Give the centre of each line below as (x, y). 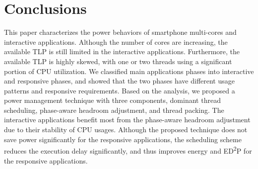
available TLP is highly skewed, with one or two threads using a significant (118, 61)
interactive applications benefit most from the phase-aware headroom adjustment (127, 120)
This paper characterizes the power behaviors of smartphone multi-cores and (120, 32)
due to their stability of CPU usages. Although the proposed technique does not (126, 129)
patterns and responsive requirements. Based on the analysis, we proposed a (120, 90)
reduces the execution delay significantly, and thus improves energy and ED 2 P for (128, 150)
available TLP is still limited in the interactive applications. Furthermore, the (122, 51)
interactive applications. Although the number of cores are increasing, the (116, 42)
